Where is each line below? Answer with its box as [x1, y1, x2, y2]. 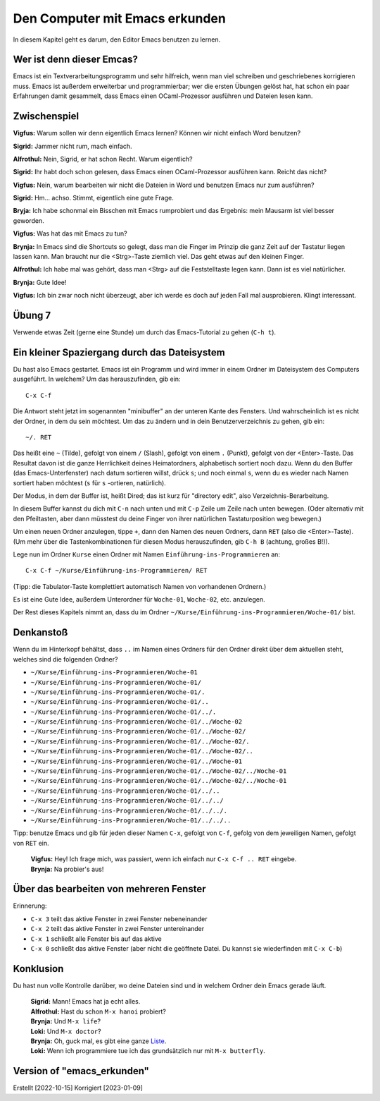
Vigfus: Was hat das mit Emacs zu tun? [13, 229, 127, 238]
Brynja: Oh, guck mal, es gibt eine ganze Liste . [30, 1037, 167, 1045]
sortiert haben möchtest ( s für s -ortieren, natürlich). [13, 478, 167, 487]
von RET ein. [13, 839, 49, 847]
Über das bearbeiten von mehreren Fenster [13, 883, 206, 895]
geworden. [13, 216, 45, 225]
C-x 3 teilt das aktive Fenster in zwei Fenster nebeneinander [30, 914, 208, 923]
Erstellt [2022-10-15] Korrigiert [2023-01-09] [13, 1083, 144, 1093]
